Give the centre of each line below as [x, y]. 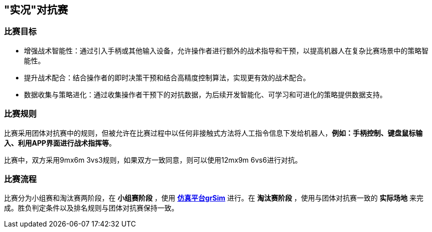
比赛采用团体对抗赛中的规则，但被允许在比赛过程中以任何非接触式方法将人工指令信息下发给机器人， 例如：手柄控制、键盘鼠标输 [213, 133]
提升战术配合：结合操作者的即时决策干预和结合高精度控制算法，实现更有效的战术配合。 [167, 77]
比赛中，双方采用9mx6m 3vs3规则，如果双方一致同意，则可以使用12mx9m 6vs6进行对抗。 [153, 160]
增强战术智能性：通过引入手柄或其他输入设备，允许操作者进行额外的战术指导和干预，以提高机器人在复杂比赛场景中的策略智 [226, 50]
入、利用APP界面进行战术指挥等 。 [60, 143]
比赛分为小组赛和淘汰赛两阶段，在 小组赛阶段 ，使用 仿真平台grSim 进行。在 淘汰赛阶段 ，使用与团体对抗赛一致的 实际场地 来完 [214, 198]
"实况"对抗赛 [36, 10]
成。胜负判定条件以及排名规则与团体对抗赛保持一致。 [91, 208]
